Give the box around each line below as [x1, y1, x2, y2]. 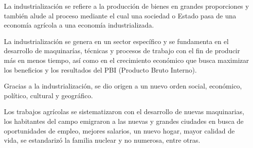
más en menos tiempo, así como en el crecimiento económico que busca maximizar [4, 55, 249, 65]
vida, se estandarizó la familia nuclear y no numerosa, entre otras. [4, 135, 200, 145]
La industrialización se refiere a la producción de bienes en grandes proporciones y [4, 1, 249, 11]
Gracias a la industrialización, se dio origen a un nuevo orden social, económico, [4, 81, 242, 91]
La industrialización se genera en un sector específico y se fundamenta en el [4, 36, 229, 46]
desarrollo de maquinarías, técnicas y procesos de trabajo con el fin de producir [4, 45, 240, 56]
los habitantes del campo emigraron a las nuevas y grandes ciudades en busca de [4, 116, 244, 126]
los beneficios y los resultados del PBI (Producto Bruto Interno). [4, 64, 197, 74]
